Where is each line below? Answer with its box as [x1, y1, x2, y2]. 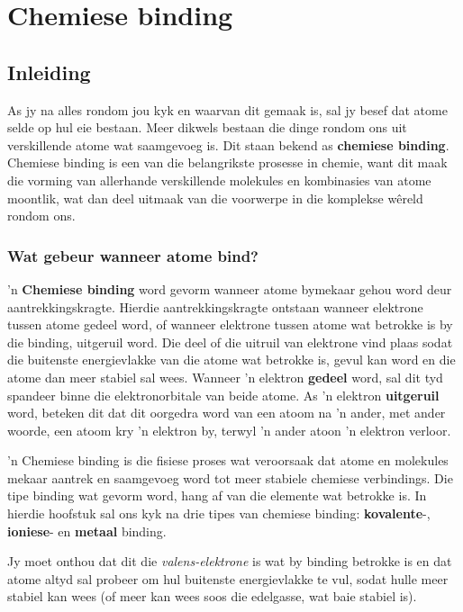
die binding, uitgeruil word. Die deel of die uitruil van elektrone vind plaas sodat [7, 332, 453, 351]
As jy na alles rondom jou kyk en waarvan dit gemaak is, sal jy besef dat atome [7, 100, 448, 119]
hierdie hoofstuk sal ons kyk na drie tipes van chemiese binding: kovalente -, [7, 504, 431, 523]
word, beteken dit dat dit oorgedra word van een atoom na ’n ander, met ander [7, 403, 446, 422]
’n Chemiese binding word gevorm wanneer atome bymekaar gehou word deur [7, 279, 452, 298]
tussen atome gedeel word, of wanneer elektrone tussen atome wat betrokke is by [7, 315, 453, 334]
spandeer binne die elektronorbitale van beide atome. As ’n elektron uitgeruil [7, 385, 440, 404]
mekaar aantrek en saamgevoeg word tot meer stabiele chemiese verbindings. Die [7, 468, 453, 487]
